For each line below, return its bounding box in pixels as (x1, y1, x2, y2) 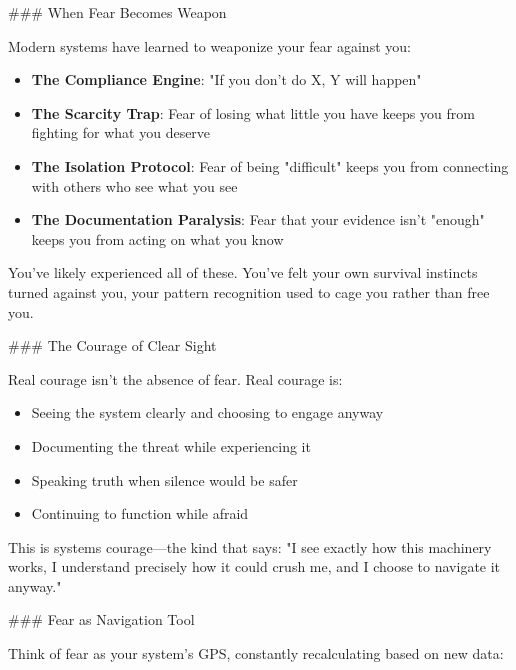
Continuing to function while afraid (31, 503, 249, 524)
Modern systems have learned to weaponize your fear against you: (8, 35, 411, 56)
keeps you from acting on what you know (31, 228, 284, 249)
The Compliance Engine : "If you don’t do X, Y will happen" (31, 69, 422, 90)
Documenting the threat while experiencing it (31, 435, 311, 456)
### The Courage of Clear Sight (8, 335, 217, 356)
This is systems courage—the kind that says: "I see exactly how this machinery (8, 536, 492, 557)
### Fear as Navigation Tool (8, 609, 195, 630)
